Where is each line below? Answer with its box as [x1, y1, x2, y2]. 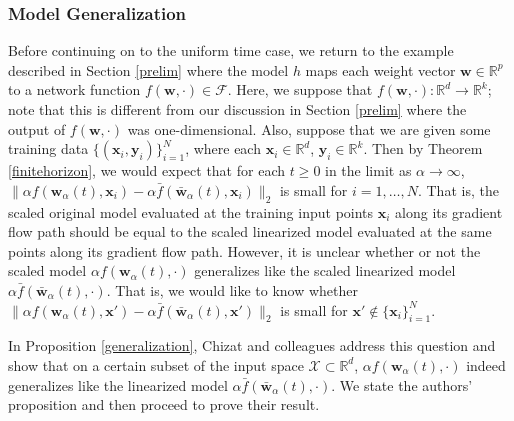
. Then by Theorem [363, 138, 483, 159]
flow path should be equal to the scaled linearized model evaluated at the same [8, 221, 492, 242]
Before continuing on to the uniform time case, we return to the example [8, 40, 454, 61]
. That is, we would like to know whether [106, 279, 359, 300]
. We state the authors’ [331, 374, 473, 395]
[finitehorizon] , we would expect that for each [8, 160, 285, 181]
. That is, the [417, 179, 499, 200]
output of [8, 118, 66, 139]
